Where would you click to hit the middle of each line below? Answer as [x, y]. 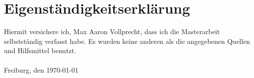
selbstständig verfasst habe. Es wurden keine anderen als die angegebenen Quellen [127, 41]
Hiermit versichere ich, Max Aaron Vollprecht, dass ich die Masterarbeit [112, 31]
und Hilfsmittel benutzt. [40, 50]
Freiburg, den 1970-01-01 [41, 69]
